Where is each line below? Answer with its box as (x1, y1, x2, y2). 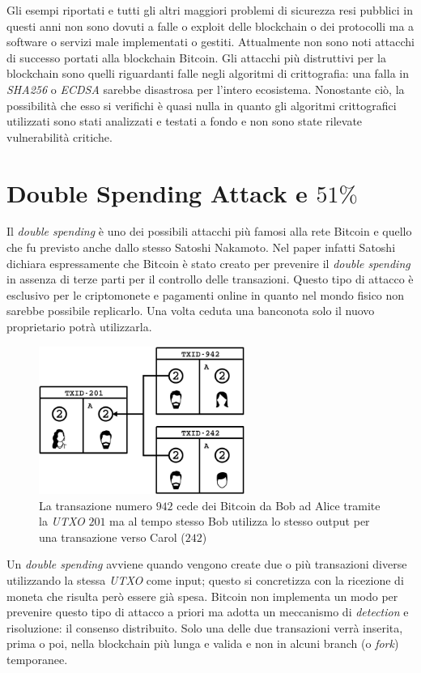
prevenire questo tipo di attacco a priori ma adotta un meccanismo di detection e (6, 603, 409, 620)
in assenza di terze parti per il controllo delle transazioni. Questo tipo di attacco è (6, 270, 414, 288)
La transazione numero (39, 496, 152, 513)
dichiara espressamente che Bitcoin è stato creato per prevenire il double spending (6, 254, 410, 271)
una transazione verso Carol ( (39, 528, 185, 545)
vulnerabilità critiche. (6, 128, 113, 145)
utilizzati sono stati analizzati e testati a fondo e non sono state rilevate (6, 113, 363, 130)
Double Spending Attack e (6, 176, 308, 209)
